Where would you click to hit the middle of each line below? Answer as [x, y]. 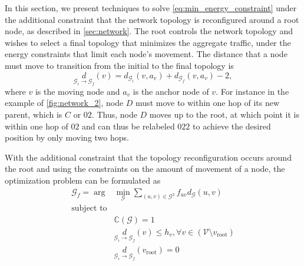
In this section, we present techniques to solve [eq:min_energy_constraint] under [151, 8]
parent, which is [34, 114]
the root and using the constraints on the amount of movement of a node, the [145, 169]
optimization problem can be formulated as [83, 180]
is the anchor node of [171, 91]
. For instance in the [252, 91]
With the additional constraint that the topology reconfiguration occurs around [148, 157]
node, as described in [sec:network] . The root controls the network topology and [149, 31]
